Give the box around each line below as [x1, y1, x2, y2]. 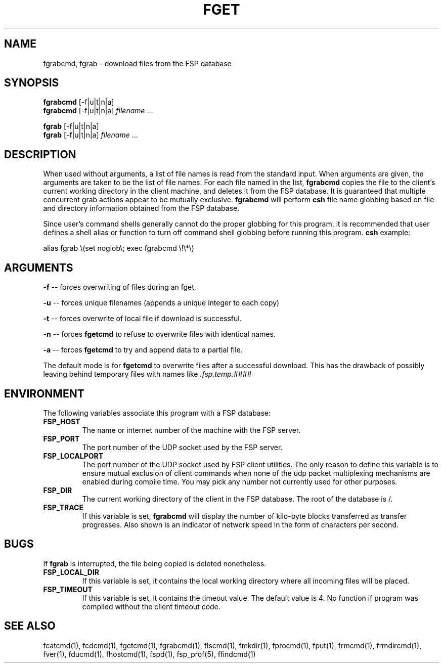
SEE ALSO [4, 619, 56, 633]
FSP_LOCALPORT [43, 451, 104, 460]
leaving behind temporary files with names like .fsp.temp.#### [43, 370, 252, 379]
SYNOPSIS [4, 76, 59, 90]
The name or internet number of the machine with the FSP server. [82, 425, 301, 434]
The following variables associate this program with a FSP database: [43, 408, 271, 417]
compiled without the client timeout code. [82, 602, 220, 611]
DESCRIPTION [4, 148, 76, 161]
